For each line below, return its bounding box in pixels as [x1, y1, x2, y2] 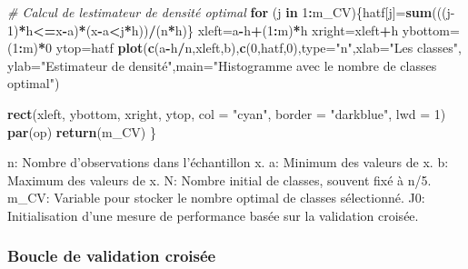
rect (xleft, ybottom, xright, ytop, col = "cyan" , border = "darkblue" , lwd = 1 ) [7, 104, 446, 123]
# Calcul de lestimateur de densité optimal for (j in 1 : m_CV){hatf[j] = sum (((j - [7, 3, 455, 21]
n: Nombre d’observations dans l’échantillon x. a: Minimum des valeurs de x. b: [7, 153, 449, 172]
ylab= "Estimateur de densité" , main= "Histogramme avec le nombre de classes [7, 55, 437, 75]
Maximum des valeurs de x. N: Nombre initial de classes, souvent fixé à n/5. [7, 170, 432, 189]
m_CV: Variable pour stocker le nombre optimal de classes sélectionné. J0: [7, 188, 425, 207]
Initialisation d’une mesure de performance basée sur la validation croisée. [7, 205, 419, 224]
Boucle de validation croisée [7, 244, 216, 267]
